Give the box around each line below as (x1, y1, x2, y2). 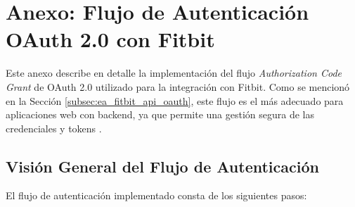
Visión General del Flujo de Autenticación (6, 155, 319, 177)
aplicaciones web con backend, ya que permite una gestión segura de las (6, 107, 315, 122)
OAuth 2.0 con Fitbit (6, 25, 215, 54)
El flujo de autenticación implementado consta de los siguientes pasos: (6, 188, 307, 203)
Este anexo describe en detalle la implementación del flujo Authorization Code (6, 65, 342, 80)
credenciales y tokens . (6, 120, 102, 135)
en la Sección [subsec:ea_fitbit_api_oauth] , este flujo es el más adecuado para (6, 93, 344, 108)
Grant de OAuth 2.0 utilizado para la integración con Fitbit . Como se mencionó (6, 79, 350, 94)
